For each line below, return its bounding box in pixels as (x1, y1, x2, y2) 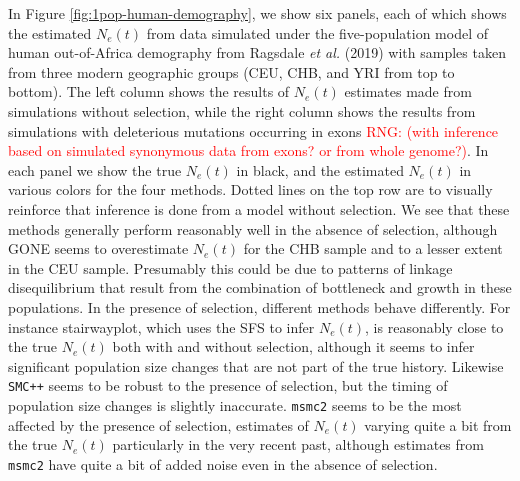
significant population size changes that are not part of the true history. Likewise (8, 355, 504, 376)
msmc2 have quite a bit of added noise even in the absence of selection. (8, 453, 438, 474)
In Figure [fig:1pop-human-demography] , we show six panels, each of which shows (8, 3, 507, 23)
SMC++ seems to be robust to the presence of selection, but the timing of (8, 375, 448, 396)
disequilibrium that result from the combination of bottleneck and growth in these (8, 277, 512, 298)
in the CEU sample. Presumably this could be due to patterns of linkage (8, 257, 453, 278)
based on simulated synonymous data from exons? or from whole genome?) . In (8, 140, 489, 161)
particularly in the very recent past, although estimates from (112, 434, 484, 455)
